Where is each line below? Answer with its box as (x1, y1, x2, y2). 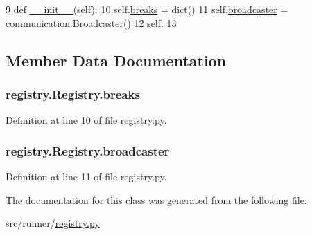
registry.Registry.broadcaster (6, 142, 170, 159)
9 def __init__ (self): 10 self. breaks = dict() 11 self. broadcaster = (6, 2, 288, 16)
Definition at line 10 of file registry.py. (6, 113, 167, 127)
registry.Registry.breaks (6, 85, 140, 102)
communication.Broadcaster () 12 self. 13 (6, 15, 177, 30)
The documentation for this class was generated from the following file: (6, 192, 307, 207)
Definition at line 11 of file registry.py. (6, 169, 167, 183)
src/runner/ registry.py (6, 216, 100, 230)
